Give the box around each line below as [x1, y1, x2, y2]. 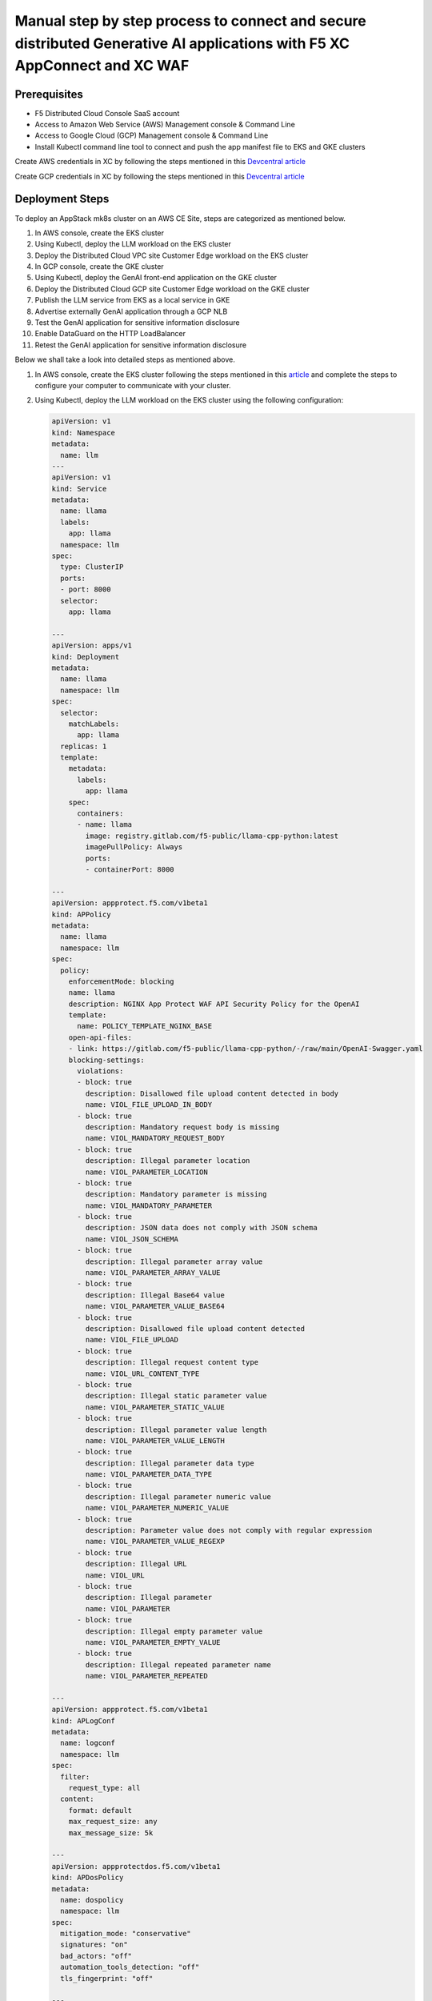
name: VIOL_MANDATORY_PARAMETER [85, 1201, 212, 1210]
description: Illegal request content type [85, 1357, 259, 1367]
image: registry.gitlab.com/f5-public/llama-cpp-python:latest [85, 831, 339, 840]
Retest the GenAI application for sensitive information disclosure [34, 340, 247, 350]
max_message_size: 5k [68, 1828, 154, 1837]
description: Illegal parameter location [85, 1157, 250, 1165]
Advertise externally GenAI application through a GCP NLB [34, 307, 228, 316]
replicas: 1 [60, 741, 107, 751]
